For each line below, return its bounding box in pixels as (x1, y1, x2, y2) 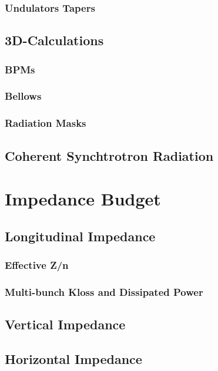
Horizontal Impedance (5, 349, 142, 367)
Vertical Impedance (5, 315, 126, 333)
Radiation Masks (5, 116, 86, 130)
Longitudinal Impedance (5, 227, 156, 245)
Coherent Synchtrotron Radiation (5, 146, 214, 164)
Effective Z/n (5, 258, 69, 272)
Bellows (5, 89, 42, 103)
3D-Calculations (5, 31, 104, 49)
